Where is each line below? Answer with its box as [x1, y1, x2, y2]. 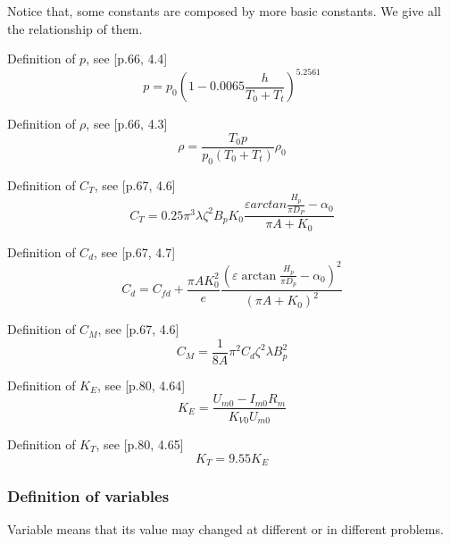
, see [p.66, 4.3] [86, 114, 168, 133]
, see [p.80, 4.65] [96, 435, 184, 453]
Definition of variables [7, 484, 170, 506]
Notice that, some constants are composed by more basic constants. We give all [7, 2, 441, 20]
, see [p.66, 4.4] [86, 49, 168, 68]
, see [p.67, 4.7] [94, 242, 176, 261]
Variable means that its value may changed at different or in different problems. [7, 520, 444, 539]
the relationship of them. [7, 19, 143, 38]
